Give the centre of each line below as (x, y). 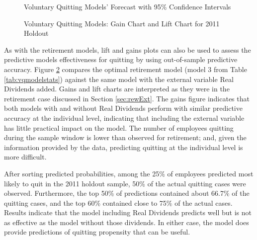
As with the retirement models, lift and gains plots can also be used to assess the (128, 49)
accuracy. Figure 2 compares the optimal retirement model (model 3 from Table (126, 69)
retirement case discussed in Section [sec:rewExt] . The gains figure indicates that (127, 98)
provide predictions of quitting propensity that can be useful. (97, 232)
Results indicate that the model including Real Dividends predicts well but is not (128, 212)
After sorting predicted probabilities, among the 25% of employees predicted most (129, 173)
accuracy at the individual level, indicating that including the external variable (124, 118)
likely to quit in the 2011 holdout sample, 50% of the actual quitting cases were (125, 183)
